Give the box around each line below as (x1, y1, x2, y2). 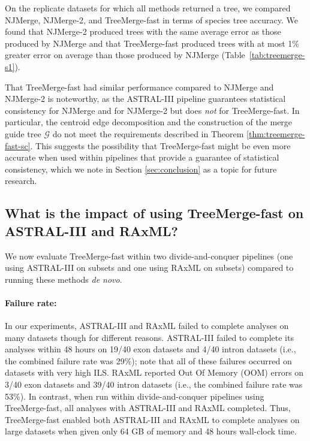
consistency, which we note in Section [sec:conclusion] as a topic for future (5, 162, 277, 175)
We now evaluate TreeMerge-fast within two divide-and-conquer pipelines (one (5, 249, 293, 262)
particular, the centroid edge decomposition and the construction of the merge (5, 116, 293, 128)
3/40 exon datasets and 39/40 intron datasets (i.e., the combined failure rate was (5, 378, 303, 391)
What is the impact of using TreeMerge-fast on (5, 204, 304, 222)
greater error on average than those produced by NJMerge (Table (5, 49, 245, 61)
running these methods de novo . (5, 273, 122, 285)
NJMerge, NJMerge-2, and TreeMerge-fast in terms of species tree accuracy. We (5, 13, 298, 26)
